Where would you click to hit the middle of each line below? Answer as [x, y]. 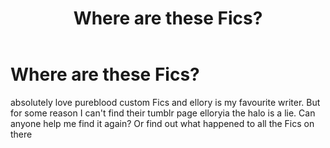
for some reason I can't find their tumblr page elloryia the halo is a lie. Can [163, 113]
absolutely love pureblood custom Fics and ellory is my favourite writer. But [165, 102]
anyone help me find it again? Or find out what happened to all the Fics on [162, 123]
